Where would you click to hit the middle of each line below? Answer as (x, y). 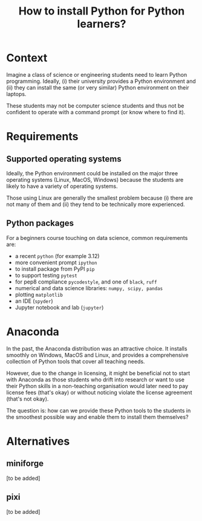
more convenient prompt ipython (56, 262)
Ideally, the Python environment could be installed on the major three (92, 173)
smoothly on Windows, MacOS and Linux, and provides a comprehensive (97, 355)
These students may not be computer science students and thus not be (95, 105)
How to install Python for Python (102, 11)
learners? (102, 24)
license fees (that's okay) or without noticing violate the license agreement (99, 392)
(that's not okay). (28, 399)
